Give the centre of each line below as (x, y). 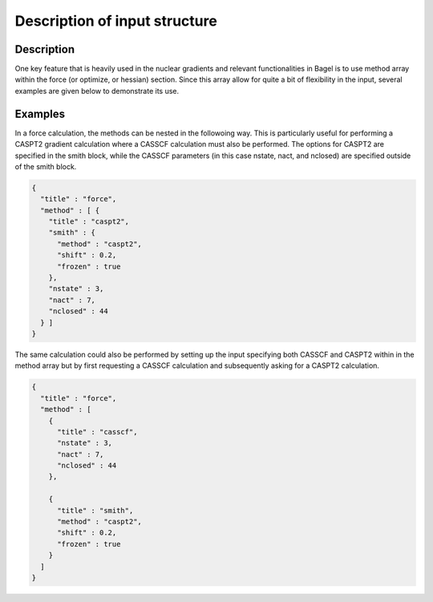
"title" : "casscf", (97, 432)
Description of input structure (116, 21)
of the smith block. (46, 166)
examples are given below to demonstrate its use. (97, 91)
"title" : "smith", (95, 510)
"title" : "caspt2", (89, 222)
